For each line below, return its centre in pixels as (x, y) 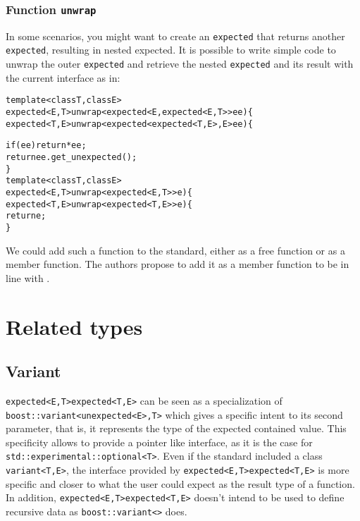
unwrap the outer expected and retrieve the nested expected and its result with (180, 64)
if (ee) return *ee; (46, 146)
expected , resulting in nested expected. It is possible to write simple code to (171, 50)
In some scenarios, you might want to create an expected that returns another (175, 36)
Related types (74, 326)
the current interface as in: (63, 77)
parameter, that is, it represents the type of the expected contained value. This (176, 428)
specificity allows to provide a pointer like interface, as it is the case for (159, 442)
